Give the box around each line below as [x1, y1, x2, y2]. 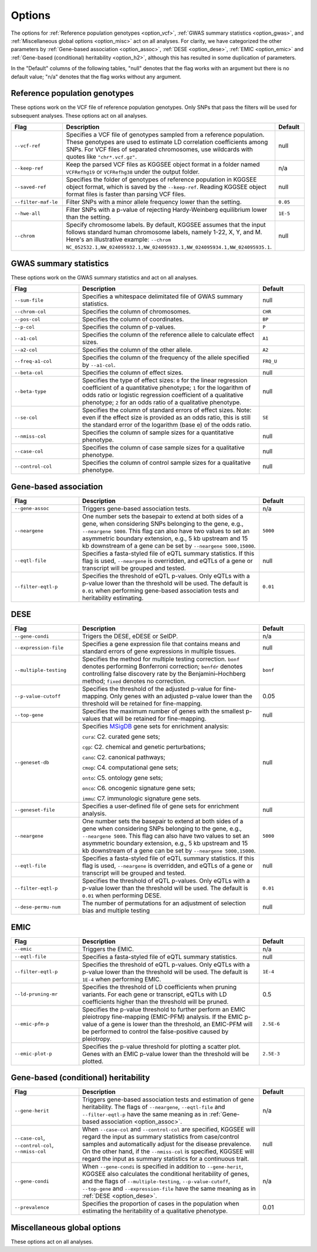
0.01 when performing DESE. [82, 891, 161, 900]
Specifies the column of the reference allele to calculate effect [82, 331, 255, 339]
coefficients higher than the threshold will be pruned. [82, 997, 229, 1005]
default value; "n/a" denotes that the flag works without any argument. [11, 73, 182, 80]
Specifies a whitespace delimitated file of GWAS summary [82, 292, 243, 301]
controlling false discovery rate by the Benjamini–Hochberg [82, 670, 246, 678]
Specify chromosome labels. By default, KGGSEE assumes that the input [66, 221, 266, 229]
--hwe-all [14, 210, 41, 217]
